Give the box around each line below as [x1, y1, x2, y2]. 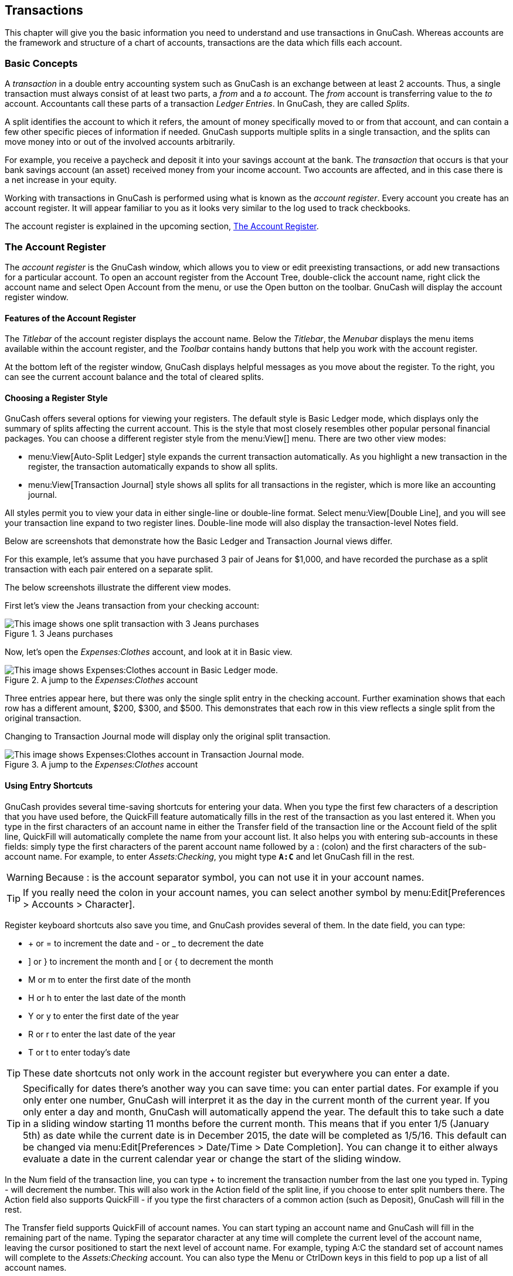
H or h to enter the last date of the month [28, 992, 186, 1003]
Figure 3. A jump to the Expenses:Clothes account [5, 759, 198, 770]
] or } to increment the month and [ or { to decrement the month [28, 956, 273, 966]
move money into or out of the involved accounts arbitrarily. [5, 137, 235, 147]
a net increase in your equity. [5, 175, 117, 185]
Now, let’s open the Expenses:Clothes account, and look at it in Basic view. [5, 647, 293, 657]
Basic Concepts [5, 57, 78, 69]
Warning [6, 871, 43, 883]
